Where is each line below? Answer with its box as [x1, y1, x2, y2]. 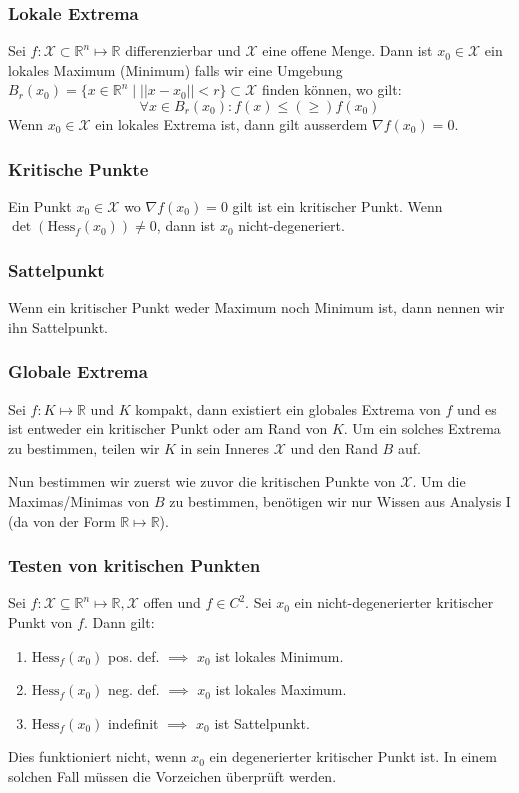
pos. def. [107, 645, 160, 666]
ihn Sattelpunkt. [8, 316, 108, 337]
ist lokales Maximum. [215, 679, 347, 700]
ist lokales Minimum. [215, 645, 344, 666]
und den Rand [290, 437, 378, 458]
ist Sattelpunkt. [214, 712, 310, 733]
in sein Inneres [180, 437, 270, 458]
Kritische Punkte [8, 156, 149, 181]
